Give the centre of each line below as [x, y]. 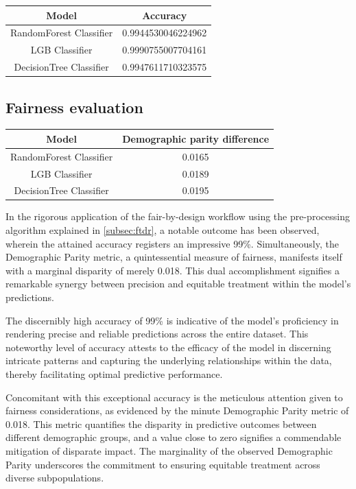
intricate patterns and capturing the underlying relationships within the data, [169, 360]
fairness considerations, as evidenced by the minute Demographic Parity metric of [177, 410]
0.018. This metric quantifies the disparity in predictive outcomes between [161, 424]
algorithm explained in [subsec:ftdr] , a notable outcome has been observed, [163, 230]
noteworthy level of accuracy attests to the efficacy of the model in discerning [168, 347]
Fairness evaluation [74, 107]
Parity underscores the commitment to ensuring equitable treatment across [163, 464]
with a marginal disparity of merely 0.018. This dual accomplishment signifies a [173, 270]
